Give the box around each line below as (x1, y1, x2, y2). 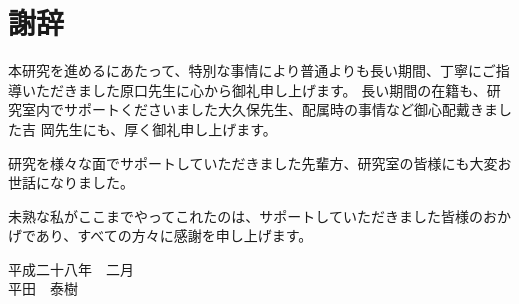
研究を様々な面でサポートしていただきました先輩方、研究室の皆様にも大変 (8, 152, 498, 173)
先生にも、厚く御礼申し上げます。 (54, 118, 277, 139)
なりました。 (49, 172, 134, 193)
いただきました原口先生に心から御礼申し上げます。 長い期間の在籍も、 (21, 79, 487, 100)
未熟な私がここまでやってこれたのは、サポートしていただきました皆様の (8, 205, 483, 226)
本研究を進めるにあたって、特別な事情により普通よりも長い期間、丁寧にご (8, 60, 496, 81)
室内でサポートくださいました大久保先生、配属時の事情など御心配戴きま (21, 99, 498, 120)
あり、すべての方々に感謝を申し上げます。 (35, 225, 313, 246)
